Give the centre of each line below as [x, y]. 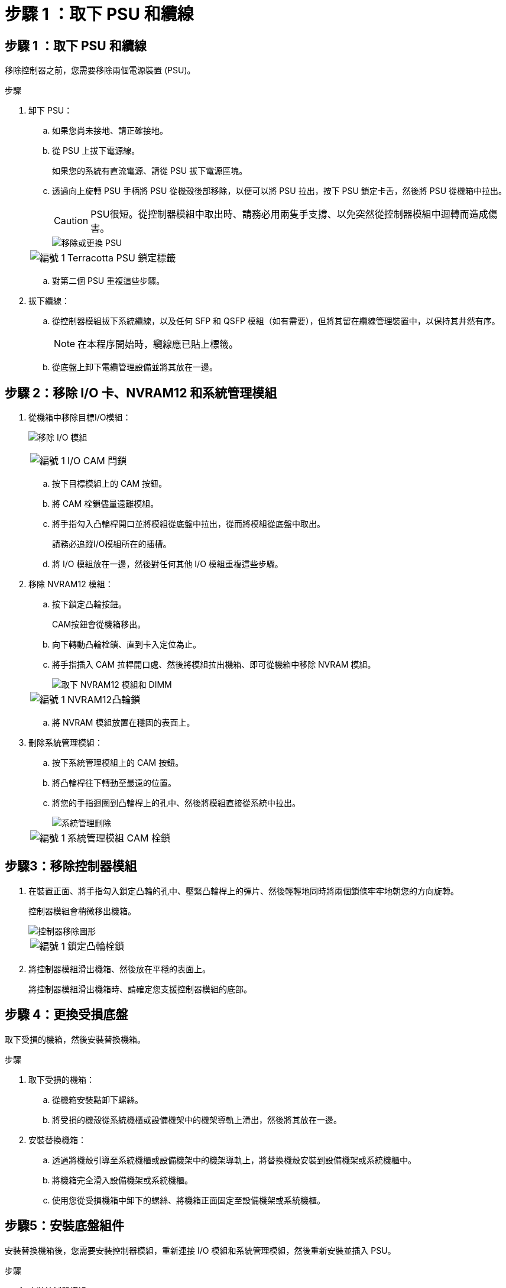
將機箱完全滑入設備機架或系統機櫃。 [122, 1180]
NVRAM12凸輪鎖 [104, 700]
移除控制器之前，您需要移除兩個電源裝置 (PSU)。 [100, 70]
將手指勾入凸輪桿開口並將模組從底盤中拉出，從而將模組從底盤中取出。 [189, 524]
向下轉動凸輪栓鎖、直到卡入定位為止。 [126, 645]
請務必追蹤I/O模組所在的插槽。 [112, 544]
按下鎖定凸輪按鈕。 [89, 604]
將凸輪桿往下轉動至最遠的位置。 [114, 783]
